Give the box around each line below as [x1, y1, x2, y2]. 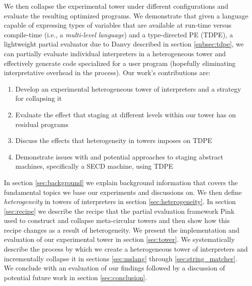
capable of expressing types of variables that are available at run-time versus [4, 20, 232, 30]
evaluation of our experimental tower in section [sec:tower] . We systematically [4, 234, 235, 244]
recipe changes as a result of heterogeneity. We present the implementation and [4, 224, 239, 235]
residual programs [15, 119, 68, 129]
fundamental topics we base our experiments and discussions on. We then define [4, 187, 242, 197]
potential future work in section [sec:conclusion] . [4, 272, 147, 282]
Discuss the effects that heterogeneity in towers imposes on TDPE [15, 135, 212, 145]
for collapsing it [15, 93, 62, 103]
